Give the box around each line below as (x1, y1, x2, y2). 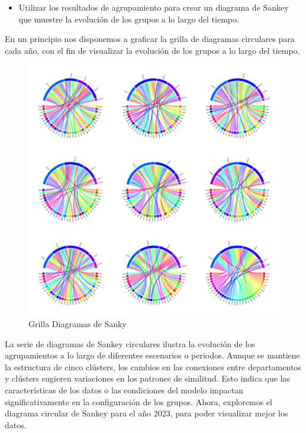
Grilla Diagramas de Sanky (28, 317, 127, 329)
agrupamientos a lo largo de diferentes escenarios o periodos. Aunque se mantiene (5, 349, 300, 361)
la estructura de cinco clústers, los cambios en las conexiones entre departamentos (5, 360, 301, 373)
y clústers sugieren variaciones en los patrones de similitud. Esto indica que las (5, 372, 291, 384)
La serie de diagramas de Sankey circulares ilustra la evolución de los (5, 337, 255, 350)
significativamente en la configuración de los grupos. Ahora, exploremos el (5, 395, 272, 408)
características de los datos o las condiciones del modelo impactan (5, 383, 243, 396)
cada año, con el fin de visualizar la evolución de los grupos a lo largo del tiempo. (5, 44, 300, 56)
